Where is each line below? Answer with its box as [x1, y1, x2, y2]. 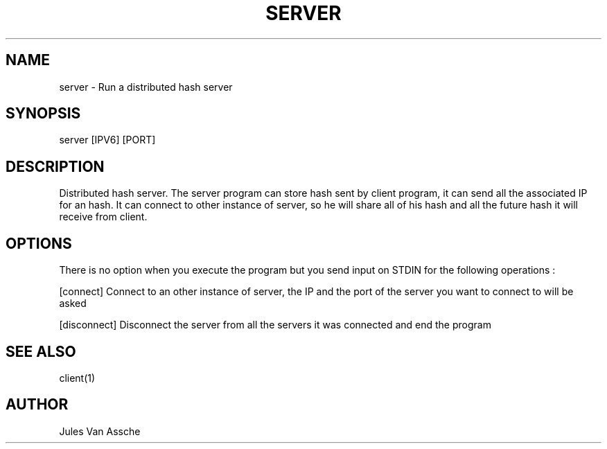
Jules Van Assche [59, 425, 141, 437]
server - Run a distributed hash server [59, 80, 233, 93]
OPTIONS [6, 234, 72, 252]
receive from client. [59, 211, 148, 223]
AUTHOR [6, 396, 69, 414]
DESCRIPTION [6, 157, 105, 175]
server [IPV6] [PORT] [59, 134, 156, 146]
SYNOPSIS [6, 105, 81, 123]
